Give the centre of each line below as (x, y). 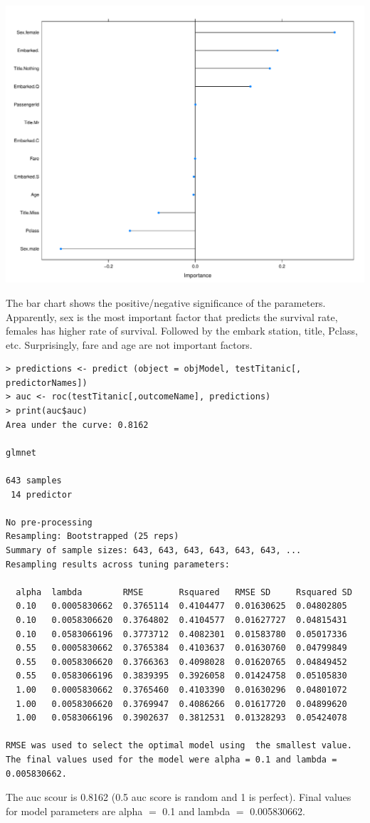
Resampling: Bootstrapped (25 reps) (92, 536)
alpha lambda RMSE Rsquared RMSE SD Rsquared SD (184, 592)
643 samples (34, 481)
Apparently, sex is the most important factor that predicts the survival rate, (172, 316)
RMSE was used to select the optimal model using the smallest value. (179, 746)
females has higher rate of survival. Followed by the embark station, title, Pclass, (182, 331)
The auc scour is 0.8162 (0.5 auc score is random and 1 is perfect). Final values (179, 797)
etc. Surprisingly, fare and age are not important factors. (129, 344)
